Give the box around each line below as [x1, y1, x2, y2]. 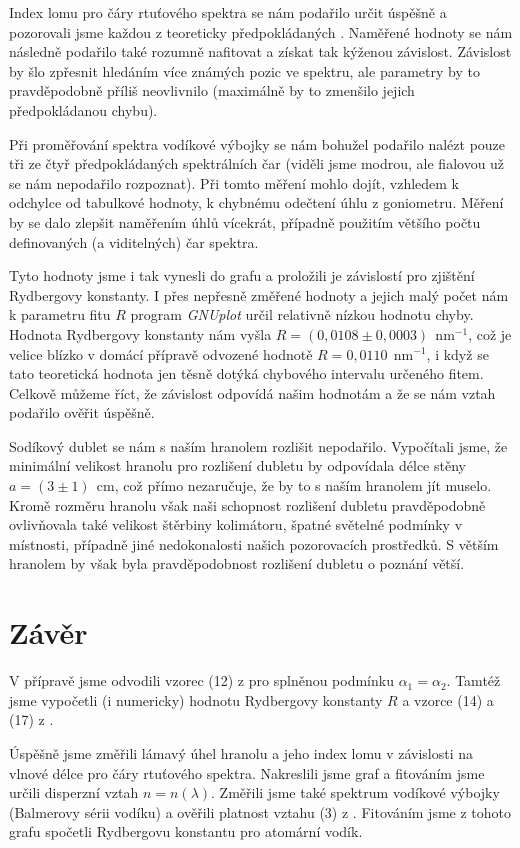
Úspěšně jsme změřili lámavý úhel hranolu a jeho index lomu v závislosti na [9, 742, 474, 763]
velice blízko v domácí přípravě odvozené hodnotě [9, 343, 313, 364]
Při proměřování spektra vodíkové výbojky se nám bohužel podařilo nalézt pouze [9, 133, 506, 154]
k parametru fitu [9, 304, 111, 325]
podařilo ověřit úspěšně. [9, 402, 155, 423]
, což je [468, 323, 512, 344]
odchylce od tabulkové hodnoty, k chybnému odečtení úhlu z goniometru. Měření [9, 192, 504, 213]
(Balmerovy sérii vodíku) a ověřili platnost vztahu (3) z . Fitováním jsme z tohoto [9, 801, 512, 822]
